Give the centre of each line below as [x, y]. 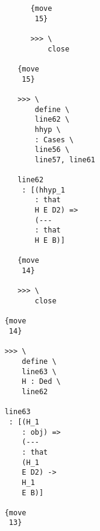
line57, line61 [65, 160]
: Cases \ [54, 140]
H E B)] [50, 241]
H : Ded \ [41, 382]
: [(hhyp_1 [43, 190]
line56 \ [52, 150]
